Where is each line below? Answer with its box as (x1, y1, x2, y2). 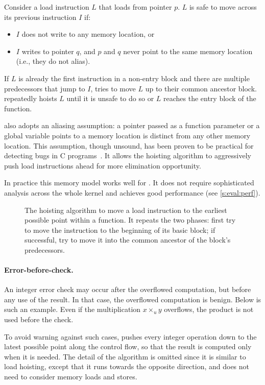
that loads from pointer (99, 2, 172, 12)
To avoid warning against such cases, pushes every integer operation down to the (4, 331, 257, 342)
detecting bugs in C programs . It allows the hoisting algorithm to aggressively (4, 150, 252, 161)
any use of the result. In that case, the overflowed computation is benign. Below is (4, 294, 261, 304)
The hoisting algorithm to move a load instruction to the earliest (25, 204, 227, 215)
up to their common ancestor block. (145, 83, 257, 93)
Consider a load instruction (4, 2, 89, 12)
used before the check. (4, 314, 74, 325)
